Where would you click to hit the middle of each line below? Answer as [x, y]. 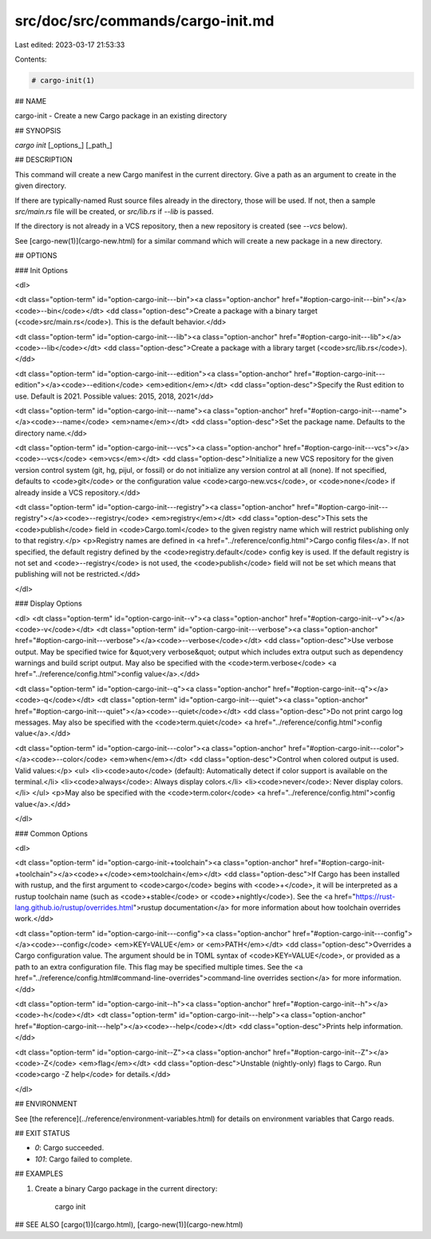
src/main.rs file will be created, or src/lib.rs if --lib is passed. [114, 212]
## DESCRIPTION [44, 160]
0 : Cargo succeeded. [69, 1148]
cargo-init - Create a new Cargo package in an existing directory [121, 116]
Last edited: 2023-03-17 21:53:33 [70, 45]
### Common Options [51, 833]
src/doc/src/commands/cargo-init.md [144, 21]
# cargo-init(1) [63, 80]
